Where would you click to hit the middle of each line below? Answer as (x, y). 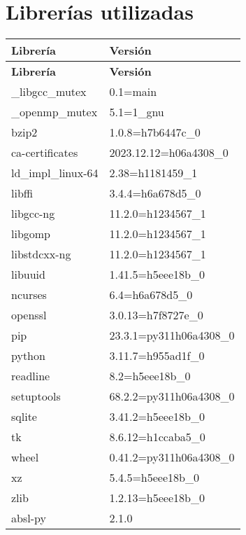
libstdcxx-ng (41, 254)
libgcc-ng (33, 214)
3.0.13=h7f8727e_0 (156, 315)
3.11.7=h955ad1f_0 (157, 356)
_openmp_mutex (55, 112)
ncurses (29, 295)
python (28, 356)
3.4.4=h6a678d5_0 (155, 193)
